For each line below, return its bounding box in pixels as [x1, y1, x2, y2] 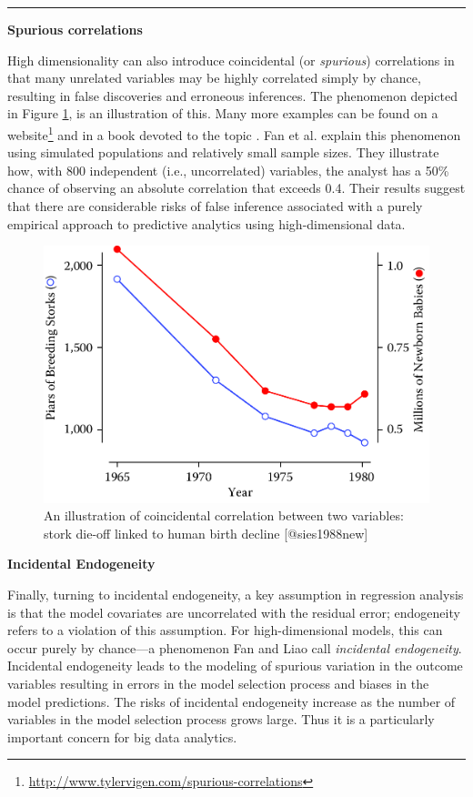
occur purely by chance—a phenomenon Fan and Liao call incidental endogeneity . [7, 638, 462, 657]
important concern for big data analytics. [7, 727, 237, 746]
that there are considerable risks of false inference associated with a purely [7, 197, 423, 215]
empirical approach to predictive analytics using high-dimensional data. [7, 214, 406, 233]
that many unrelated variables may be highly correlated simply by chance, [7, 68, 421, 87]
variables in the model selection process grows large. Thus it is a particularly [7, 710, 435, 729]
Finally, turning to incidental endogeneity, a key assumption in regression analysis [7, 585, 464, 604]
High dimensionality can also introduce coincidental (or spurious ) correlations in [7, 50, 455, 69]
